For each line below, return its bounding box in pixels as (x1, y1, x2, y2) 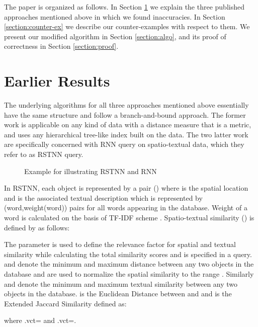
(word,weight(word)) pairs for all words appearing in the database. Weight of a (4, 202, 247, 213)
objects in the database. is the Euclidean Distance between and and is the (4, 288, 232, 299)
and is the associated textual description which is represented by (4, 192, 203, 203)
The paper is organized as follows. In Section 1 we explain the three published (4, 2, 244, 12)
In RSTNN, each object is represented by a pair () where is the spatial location (4, 183, 248, 193)
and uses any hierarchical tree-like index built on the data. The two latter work (4, 129, 248, 139)
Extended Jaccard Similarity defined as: (4, 298, 127, 308)
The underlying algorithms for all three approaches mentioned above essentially (4, 100, 249, 110)
